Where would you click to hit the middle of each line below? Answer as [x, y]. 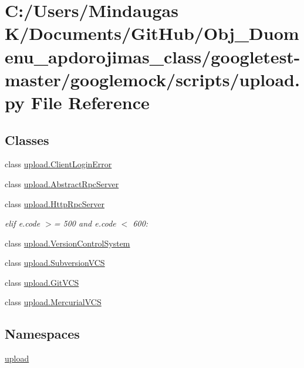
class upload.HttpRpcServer [55, 203]
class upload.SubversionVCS [55, 263]
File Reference [90, 102]
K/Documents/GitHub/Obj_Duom [152, 33]
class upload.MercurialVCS [53, 302]
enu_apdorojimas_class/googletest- [153, 56]
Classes [27, 139]
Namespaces [42, 334]
